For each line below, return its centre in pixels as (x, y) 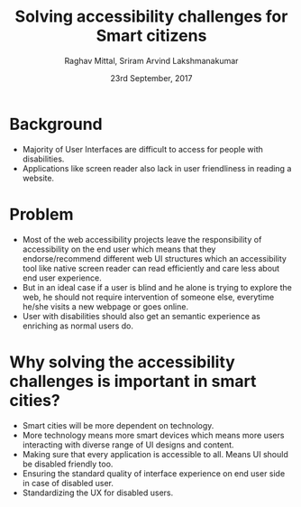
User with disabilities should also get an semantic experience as (141, 316)
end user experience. (62, 278)
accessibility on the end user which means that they (119, 249)
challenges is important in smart (133, 381)
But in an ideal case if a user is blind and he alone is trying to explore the (157, 287)
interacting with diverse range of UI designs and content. (128, 445)
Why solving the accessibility (123, 362)
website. (38, 178)
